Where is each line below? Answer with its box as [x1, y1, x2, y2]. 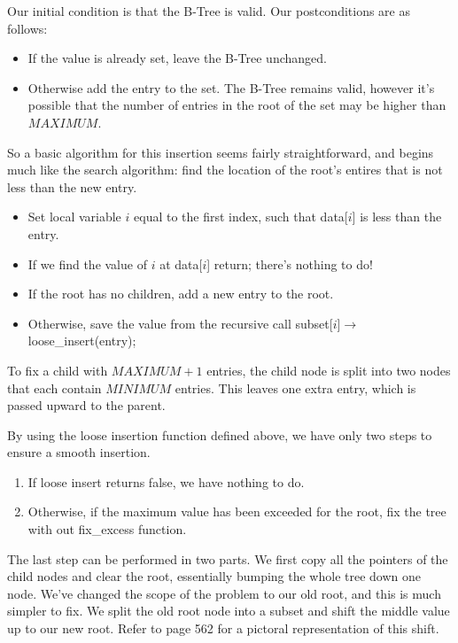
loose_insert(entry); [27, 331, 136, 350]
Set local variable [27, 207, 121, 226]
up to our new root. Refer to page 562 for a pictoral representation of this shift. [7, 619, 439, 638]
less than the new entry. [7, 177, 137, 196]
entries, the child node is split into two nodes [206, 360, 451, 379]
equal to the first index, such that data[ [134, 207, 348, 226]
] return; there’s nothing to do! [206, 254, 373, 273]
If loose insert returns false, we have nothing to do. [27, 472, 305, 491]
